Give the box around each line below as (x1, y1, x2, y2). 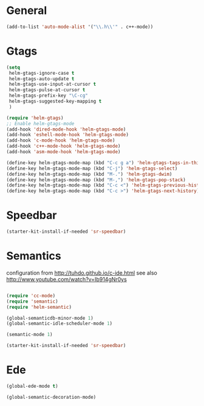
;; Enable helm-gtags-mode (6, 120, 75, 126)
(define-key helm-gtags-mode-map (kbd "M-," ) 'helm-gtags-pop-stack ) (6, 177, 186, 183)
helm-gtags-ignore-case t (8, 70, 75, 76)
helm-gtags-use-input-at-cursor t (8, 81, 97, 88)
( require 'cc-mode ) (6, 292, 56, 298)
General (6, 4, 47, 18)
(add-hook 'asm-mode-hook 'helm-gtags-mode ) (6, 149, 121, 155)
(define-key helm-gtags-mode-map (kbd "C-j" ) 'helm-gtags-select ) (6, 165, 178, 171)
